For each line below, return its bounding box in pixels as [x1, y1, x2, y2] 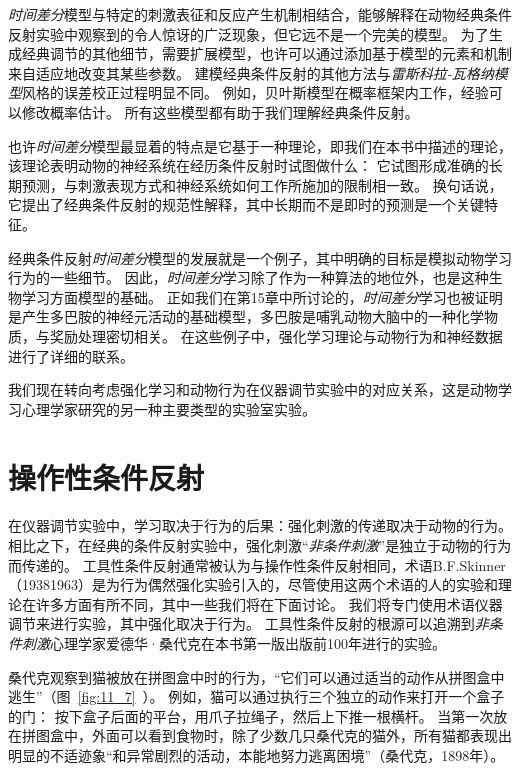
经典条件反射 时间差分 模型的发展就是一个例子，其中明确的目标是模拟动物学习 [8, 247, 512, 268]
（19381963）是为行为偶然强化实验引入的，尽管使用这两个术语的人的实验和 [8, 574, 498, 595]
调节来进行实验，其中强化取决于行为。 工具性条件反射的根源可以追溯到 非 [8, 613, 489, 634]
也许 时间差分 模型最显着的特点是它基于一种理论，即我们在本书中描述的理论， [8, 135, 512, 156]
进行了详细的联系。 [8, 345, 134, 366]
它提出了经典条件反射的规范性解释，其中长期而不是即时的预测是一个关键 [8, 194, 484, 215]
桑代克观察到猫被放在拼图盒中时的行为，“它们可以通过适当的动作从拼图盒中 [8, 666, 505, 687]
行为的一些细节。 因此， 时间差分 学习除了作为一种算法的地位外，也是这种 [8, 267, 489, 288]
